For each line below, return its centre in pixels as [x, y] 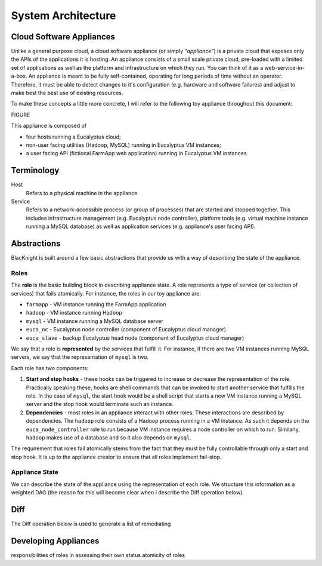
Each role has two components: [50, 368]
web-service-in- [285, 67]
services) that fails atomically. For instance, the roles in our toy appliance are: [106, 293]
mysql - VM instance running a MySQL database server [95, 321]
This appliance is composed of [49, 126]
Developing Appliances [55, 541]
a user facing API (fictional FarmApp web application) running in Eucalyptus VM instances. [137, 153]
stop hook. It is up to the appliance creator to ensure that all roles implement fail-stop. [116, 457]
